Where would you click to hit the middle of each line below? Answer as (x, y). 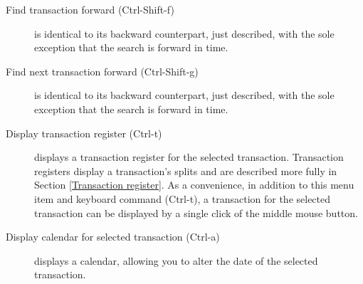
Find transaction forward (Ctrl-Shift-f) (90, 9)
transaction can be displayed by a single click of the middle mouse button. (196, 212)
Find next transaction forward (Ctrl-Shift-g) (102, 71)
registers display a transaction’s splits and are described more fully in (186, 170)
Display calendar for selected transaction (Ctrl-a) (113, 237)
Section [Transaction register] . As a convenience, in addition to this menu (194, 185)
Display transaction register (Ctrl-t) (84, 133)
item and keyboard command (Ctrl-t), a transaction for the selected (183, 198)
